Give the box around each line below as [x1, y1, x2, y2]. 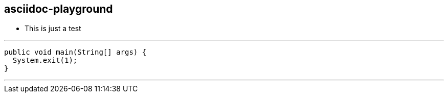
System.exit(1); [12, 56, 78, 65]
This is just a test [25, 24, 81, 33]
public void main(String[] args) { [4, 48, 147, 57]
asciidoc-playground [4, 3, 113, 15]
